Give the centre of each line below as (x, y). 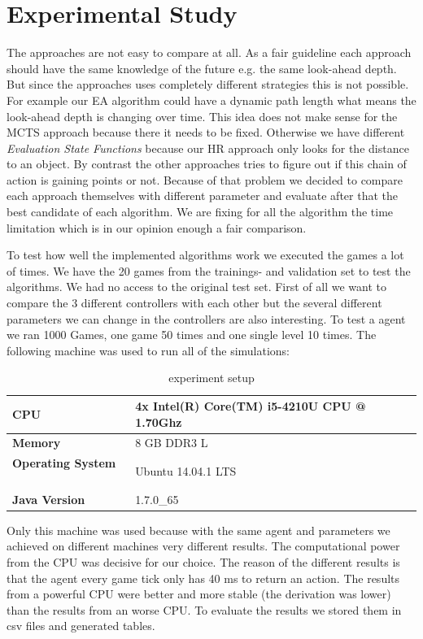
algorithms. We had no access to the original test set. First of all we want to (196, 287)
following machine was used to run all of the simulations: (148, 350)
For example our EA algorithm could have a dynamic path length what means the (211, 100)
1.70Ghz (159, 422)
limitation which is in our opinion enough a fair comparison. (157, 227)
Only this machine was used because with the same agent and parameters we (198, 530)
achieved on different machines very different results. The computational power (203, 546)
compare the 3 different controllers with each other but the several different (194, 303)
